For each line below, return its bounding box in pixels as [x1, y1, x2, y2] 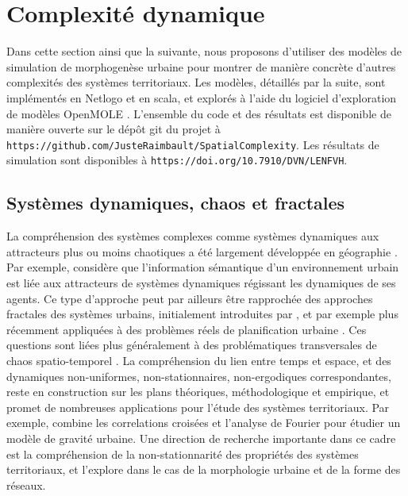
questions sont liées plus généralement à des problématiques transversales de [6, 336, 377, 353]
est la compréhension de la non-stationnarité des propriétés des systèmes [6, 445, 359, 462]
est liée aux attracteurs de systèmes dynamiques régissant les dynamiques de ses [6, 274, 396, 290]
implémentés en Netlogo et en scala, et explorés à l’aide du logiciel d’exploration [6, 89, 397, 106]
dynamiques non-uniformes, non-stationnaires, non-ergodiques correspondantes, [6, 367, 391, 384]
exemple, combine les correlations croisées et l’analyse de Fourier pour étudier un [6, 414, 401, 431]
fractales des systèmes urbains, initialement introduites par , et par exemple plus [6, 306, 398, 322]
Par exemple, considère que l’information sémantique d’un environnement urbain [6, 259, 399, 275]
